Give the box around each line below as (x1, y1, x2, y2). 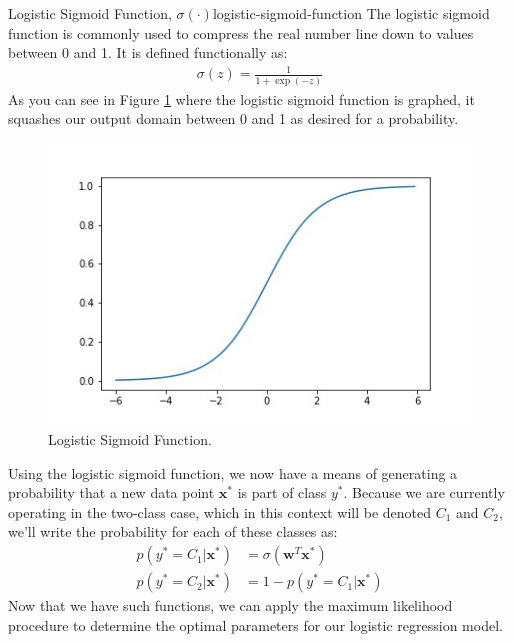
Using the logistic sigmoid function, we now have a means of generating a (8, 462, 458, 483)
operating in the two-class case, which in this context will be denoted (8, 501, 432, 522)
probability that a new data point (8, 482, 215, 503)
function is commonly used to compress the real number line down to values (8, 22, 474, 43)
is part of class (237, 482, 327, 503)
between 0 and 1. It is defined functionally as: (8, 42, 288, 63)
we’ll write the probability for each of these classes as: (8, 521, 338, 542)
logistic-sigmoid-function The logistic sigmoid (212, 3, 490, 23)
